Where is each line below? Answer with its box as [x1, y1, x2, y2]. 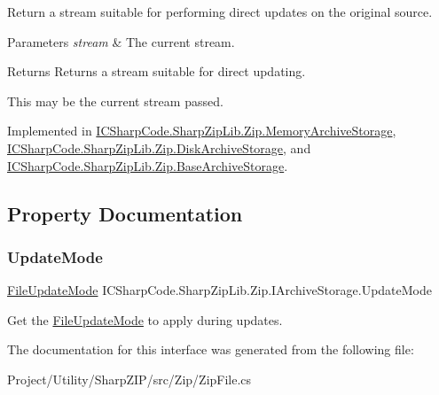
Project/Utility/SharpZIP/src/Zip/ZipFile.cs [7, 369, 252, 388]
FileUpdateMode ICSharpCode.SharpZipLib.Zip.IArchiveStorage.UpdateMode [7, 281, 433, 299]
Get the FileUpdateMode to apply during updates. [7, 310, 283, 329]
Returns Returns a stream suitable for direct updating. [7, 62, 306, 81]
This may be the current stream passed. [7, 91, 223, 110]
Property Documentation [7, 199, 243, 227]
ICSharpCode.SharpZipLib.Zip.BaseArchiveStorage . [7, 156, 288, 174]
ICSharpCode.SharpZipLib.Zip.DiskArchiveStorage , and [7, 138, 311, 157]
